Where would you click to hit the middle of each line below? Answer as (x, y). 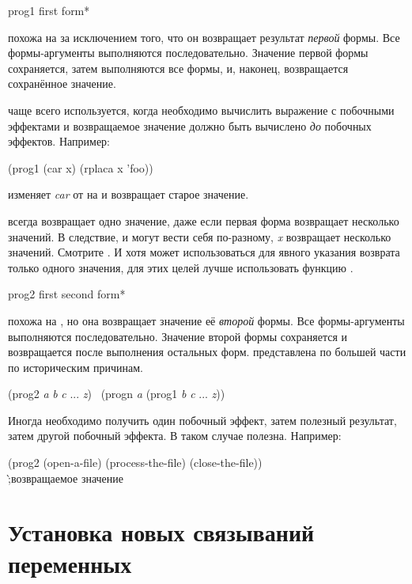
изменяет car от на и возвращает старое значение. (129, 194)
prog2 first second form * (67, 294)
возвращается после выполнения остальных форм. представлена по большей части (207, 352)
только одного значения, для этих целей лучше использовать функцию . (181, 267)
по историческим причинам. (76, 367)
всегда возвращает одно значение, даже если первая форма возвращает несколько (204, 220)
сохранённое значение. (62, 83)
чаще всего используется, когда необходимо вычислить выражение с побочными (201, 110)
